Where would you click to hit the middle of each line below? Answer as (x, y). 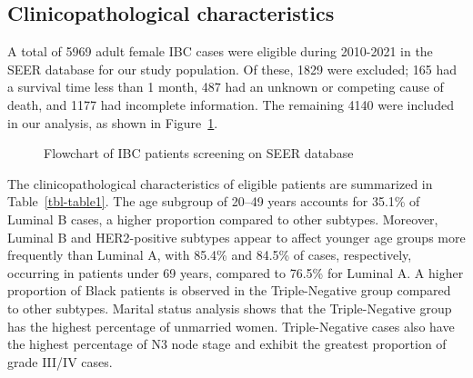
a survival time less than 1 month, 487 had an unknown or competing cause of (226, 87)
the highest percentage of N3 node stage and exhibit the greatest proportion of (227, 344)
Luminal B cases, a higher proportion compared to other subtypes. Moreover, (223, 219)
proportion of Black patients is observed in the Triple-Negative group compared (229, 290)
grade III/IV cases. (60, 361)
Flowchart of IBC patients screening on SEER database (199, 153)
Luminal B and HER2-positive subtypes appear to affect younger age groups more (236, 237)
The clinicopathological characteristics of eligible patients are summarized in (220, 183)
